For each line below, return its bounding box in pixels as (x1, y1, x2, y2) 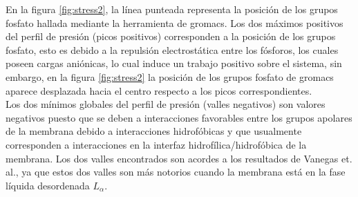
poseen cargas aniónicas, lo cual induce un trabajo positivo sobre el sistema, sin (6, 56, 342, 71)
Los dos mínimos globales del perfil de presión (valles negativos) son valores (6, 97, 326, 111)
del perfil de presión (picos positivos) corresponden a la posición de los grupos (6, 29, 336, 44)
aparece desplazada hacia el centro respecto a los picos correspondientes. (6, 83, 312, 97)
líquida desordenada (6, 178, 90, 192)
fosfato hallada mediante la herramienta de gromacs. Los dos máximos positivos (6, 15, 343, 30)
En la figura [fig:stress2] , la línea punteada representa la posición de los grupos (6, 2, 338, 16)
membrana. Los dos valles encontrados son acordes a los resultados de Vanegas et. (6, 151, 352, 165)
